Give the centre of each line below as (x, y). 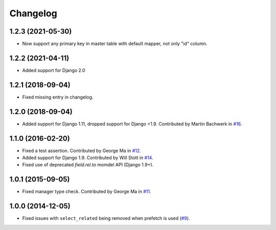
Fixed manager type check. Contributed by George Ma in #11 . (87, 192)
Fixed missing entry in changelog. (58, 97)
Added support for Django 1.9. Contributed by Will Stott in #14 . (88, 158)
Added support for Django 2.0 (54, 70)
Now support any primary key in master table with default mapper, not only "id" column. (115, 44)
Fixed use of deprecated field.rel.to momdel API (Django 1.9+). (88, 165)
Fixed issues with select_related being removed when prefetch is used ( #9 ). (106, 218)
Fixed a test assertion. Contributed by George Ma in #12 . (82, 150)
